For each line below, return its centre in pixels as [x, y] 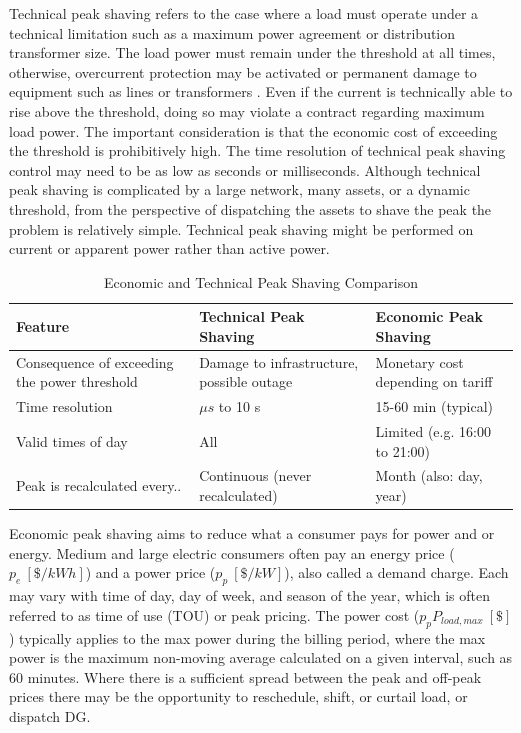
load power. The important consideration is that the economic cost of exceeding [253, 130]
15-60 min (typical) [434, 406]
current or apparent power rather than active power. [169, 248]
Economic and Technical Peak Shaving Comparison [261, 281]
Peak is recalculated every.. [99, 485]
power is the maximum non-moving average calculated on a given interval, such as [261, 657]
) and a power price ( [150, 572]
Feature [43, 326]
